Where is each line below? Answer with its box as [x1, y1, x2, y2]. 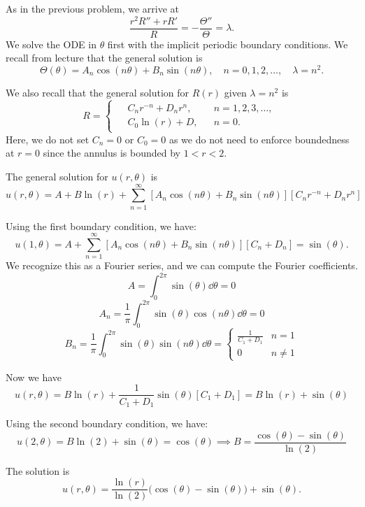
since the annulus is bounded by [43, 145, 181, 160]
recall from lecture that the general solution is [6, 50, 203, 65]
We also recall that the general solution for [6, 85, 189, 99]
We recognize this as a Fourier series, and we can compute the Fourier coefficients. [6, 258, 358, 273]
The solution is [6, 463, 70, 478]
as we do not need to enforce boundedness [169, 131, 350, 146]
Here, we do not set [6, 131, 90, 146]
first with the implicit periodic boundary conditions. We [107, 36, 348, 51]
